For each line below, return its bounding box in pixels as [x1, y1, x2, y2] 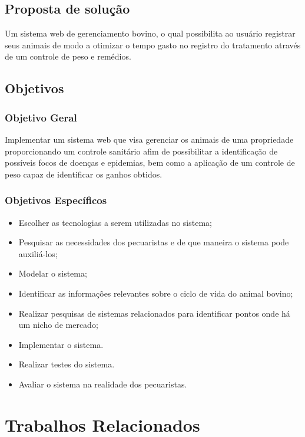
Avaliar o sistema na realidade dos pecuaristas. [18, 377, 187, 390]
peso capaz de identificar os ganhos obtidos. [5, 167, 163, 180]
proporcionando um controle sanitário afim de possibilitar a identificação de [5, 144, 278, 157]
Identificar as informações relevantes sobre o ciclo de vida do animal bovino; [18, 287, 293, 299]
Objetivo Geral [5, 110, 77, 124]
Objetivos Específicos [5, 193, 107, 208]
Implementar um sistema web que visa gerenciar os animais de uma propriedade [5, 133, 294, 145]
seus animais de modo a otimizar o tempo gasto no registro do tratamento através [5, 38, 301, 51]
